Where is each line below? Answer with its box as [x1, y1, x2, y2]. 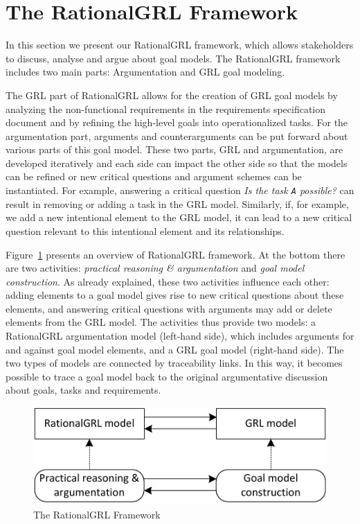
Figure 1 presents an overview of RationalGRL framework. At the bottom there [6, 247, 345, 261]
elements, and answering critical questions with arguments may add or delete [6, 301, 332, 315]
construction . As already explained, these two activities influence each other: [6, 274, 330, 288]
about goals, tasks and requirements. [6, 383, 161, 397]
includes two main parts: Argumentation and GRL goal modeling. [6, 64, 285, 79]
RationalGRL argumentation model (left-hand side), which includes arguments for [6, 329, 354, 343]
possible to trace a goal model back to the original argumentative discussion [6, 369, 328, 383]
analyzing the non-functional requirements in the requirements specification [6, 101, 326, 116]
